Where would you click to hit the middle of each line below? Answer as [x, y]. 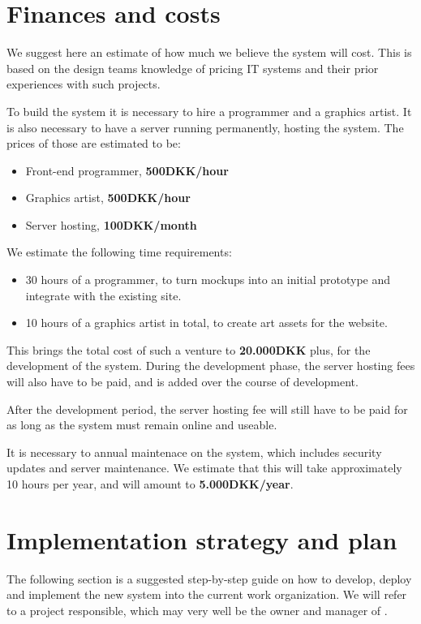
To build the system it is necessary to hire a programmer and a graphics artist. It [209, 111]
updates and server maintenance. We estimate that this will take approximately [204, 468]
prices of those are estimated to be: [94, 143]
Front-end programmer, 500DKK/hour [127, 170]
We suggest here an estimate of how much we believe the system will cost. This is [209, 52]
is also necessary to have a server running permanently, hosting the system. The [205, 127]
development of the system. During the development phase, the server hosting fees [211, 366]
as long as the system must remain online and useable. [142, 425]
